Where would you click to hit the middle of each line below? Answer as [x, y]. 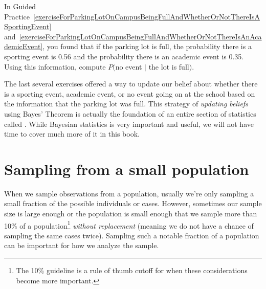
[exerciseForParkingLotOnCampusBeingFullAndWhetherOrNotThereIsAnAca [140, 36]
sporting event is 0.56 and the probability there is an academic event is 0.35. [124, 56]
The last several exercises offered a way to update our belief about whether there [131, 84]
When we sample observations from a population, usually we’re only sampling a [129, 193]
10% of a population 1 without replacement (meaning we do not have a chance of [129, 225]
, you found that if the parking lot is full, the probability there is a [147, 46]
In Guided [20, 6]
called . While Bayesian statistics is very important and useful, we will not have [129, 124]
